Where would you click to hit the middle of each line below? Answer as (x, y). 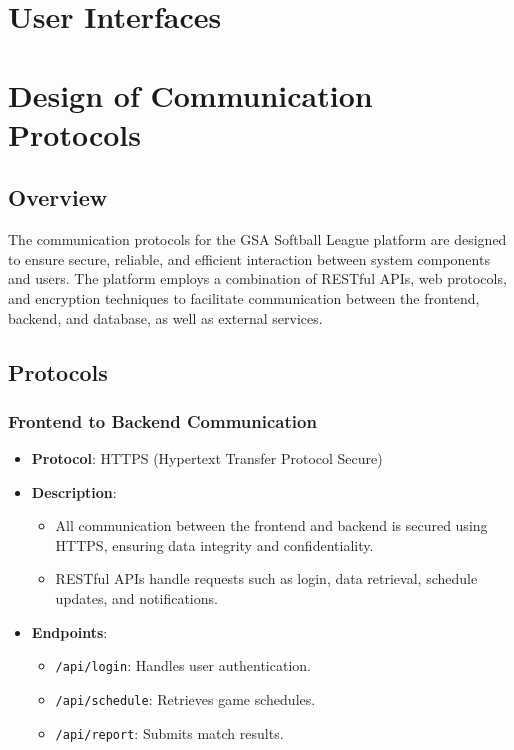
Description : (74, 491)
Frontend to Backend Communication (162, 420)
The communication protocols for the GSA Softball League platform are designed (257, 239)
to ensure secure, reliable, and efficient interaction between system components (249, 258)
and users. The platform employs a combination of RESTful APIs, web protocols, (257, 278)
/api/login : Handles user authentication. (183, 665)
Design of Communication (190, 94)
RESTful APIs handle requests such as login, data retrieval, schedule (266, 578)
